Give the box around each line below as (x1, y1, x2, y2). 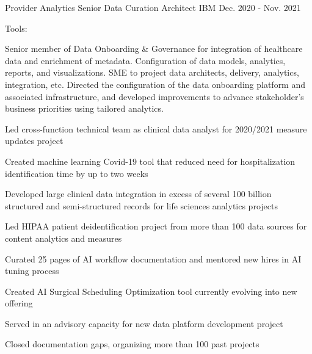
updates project (5, 134, 63, 147)
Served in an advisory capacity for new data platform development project (5, 317, 283, 330)
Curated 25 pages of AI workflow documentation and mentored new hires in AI (5, 252, 302, 265)
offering (5, 297, 33, 309)
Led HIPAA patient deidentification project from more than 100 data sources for (5, 220, 307, 233)
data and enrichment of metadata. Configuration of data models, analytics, (5, 54, 286, 67)
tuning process (5, 264, 59, 277)
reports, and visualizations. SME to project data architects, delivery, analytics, (5, 66, 299, 79)
